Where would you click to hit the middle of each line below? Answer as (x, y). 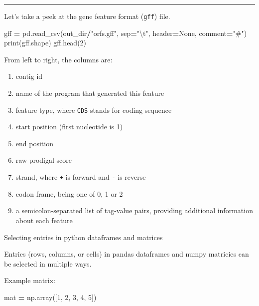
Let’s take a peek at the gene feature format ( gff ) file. (87, 16)
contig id (29, 76)
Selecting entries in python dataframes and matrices (83, 237)
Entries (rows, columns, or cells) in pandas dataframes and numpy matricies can (127, 254)
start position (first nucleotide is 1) (69, 127)
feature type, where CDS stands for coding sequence (94, 110)
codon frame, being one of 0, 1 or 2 (69, 193)
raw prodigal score (44, 160)
